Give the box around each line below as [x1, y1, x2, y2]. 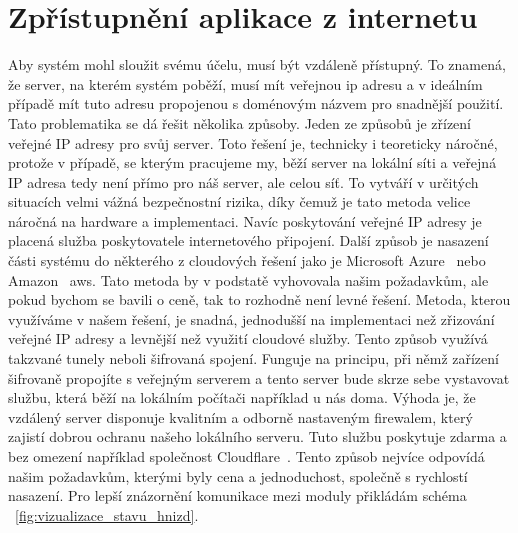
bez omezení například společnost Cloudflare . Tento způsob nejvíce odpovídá [8, 446, 485, 466]
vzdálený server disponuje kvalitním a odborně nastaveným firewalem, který [8, 406, 473, 427]
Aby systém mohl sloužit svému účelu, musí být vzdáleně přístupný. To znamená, [8, 54, 506, 75]
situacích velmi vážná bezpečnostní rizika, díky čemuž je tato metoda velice [8, 191, 471, 212]
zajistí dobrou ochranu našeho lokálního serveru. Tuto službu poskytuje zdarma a [8, 426, 507, 447]
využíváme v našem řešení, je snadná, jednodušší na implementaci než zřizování [8, 308, 495, 329]
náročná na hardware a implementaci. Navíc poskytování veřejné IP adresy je [8, 210, 482, 231]
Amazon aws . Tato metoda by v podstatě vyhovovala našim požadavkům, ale [8, 269, 489, 290]
